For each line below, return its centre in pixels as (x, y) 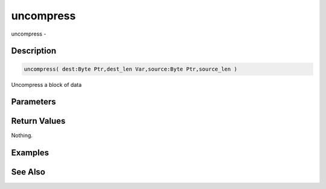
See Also (28, 172)
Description (34, 51)
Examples (30, 153)
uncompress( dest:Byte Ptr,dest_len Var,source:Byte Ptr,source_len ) (131, 69)
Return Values (38, 121)
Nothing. (22, 135)
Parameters (34, 102)
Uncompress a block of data (46, 85)
